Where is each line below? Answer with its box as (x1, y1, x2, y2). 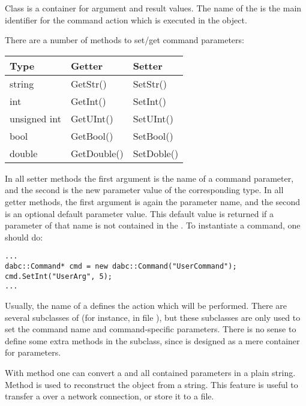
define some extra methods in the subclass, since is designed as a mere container (5, 334, 300, 347)
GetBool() (70, 128, 113, 143)
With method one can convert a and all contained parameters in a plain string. (5, 366, 296, 378)
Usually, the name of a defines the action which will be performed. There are (5, 299, 287, 311)
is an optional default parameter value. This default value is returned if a (5, 207, 274, 219)
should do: (5, 230, 43, 243)
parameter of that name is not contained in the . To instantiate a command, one (5, 219, 301, 231)
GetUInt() (70, 111, 113, 125)
